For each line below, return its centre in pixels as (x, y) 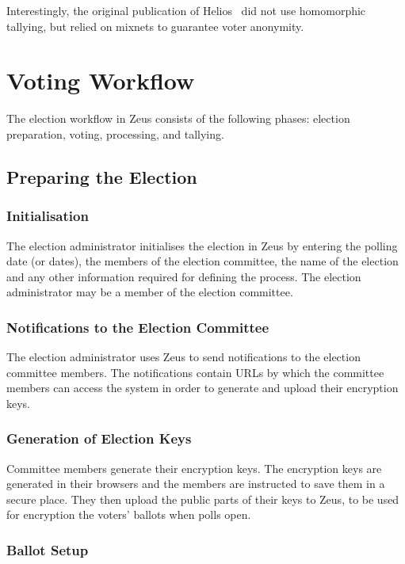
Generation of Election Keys (99, 438)
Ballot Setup (48, 549)
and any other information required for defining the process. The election (184, 276)
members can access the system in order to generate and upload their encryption (202, 388)
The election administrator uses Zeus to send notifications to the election (183, 357)
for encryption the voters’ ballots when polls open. (129, 514)
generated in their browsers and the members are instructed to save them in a (196, 484)
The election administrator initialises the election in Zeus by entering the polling (202, 245)
